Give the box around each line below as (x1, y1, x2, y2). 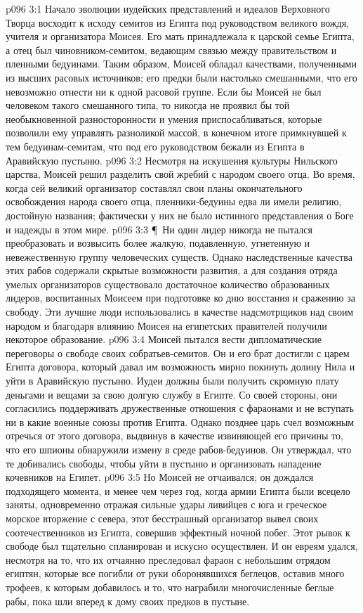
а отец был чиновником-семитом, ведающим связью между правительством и (6, 42, 337, 57)
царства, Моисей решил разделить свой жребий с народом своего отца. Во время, (6, 167, 355, 181)
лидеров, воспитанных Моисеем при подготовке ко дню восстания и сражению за (6, 290, 355, 305)
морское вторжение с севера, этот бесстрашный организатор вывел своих (6, 510, 319, 525)
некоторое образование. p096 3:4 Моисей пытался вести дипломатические (6, 332, 322, 347)
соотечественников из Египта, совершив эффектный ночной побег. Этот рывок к (6, 524, 350, 539)
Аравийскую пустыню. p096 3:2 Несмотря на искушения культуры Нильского (6, 153, 338, 167)
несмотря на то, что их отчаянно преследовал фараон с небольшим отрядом (6, 552, 331, 567)
